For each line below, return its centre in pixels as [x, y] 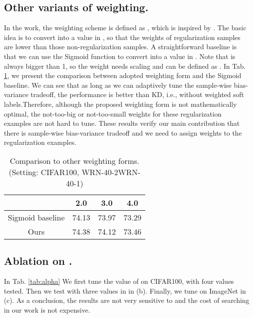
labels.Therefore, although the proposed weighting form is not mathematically [120, 104]
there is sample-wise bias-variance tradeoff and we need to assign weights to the [123, 132]
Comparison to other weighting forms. [75, 160]
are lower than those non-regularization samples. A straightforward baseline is [120, 47]
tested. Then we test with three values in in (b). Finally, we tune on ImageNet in [125, 290]
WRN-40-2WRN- [111, 172]
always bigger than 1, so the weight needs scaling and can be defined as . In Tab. [125, 66]
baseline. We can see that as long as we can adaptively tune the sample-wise [118, 85]
